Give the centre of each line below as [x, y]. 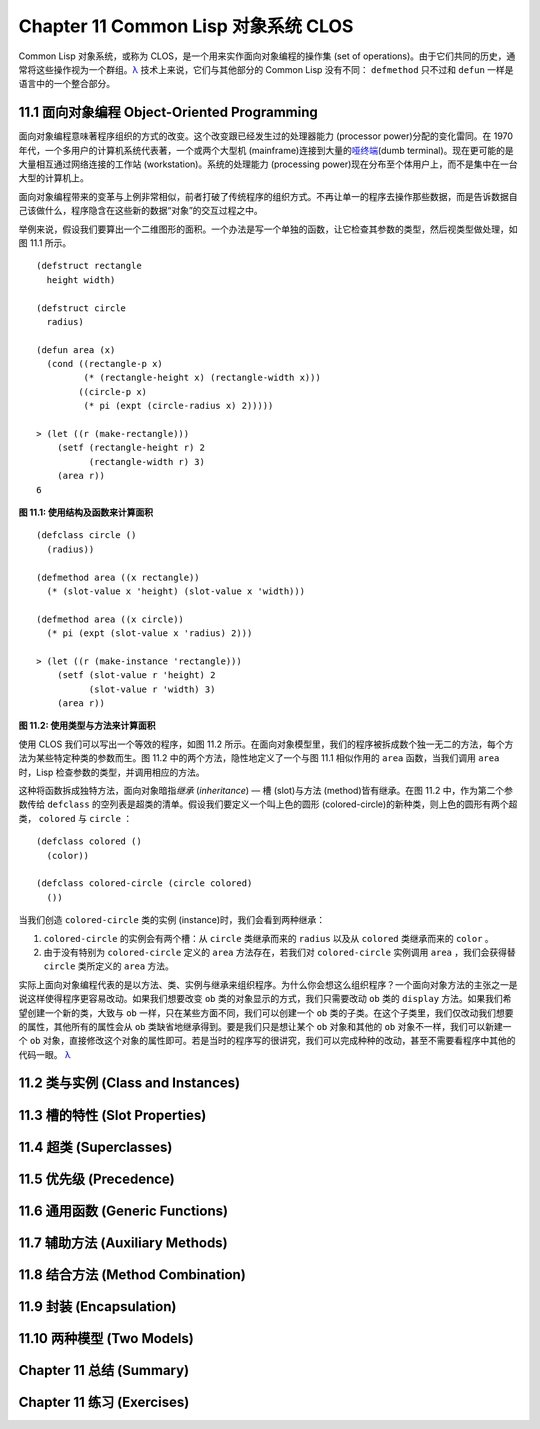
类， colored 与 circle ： [75, 818]
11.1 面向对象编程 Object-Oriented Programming [168, 112]
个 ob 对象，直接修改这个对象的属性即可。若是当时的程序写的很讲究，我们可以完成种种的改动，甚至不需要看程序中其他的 [267, 1041]
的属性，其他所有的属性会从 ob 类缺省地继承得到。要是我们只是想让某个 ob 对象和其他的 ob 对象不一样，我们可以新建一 [265, 1026]
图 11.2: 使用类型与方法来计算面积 [87, 726]
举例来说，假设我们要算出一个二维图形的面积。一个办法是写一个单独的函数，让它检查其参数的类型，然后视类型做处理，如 [268, 229]
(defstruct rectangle [89, 266]
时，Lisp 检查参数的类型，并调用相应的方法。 [111, 772]
